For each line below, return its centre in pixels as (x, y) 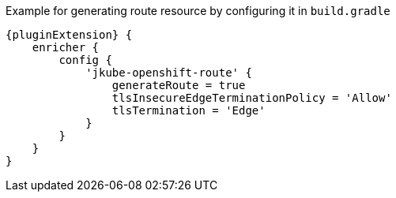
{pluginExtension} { (69, 35)
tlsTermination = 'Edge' (189, 110)
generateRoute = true (179, 85)
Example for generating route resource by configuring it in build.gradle (198, 11)
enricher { (66, 47)
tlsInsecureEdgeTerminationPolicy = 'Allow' (252, 98)
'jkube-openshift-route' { (169, 73)
